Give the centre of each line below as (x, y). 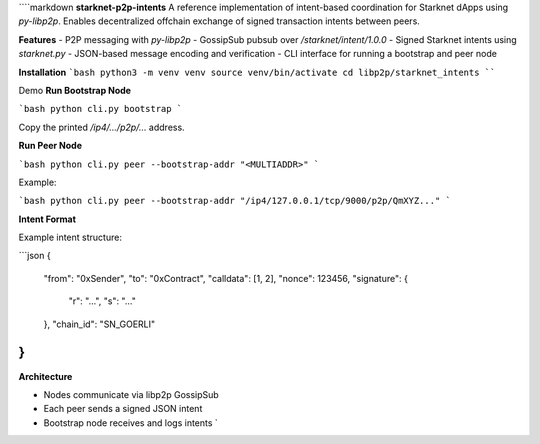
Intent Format (47, 219)
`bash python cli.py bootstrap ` (100, 109)
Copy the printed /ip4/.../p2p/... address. (101, 127)
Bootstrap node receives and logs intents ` (131, 422)
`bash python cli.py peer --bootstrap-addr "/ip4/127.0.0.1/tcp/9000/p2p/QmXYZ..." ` (235, 201)
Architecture (45, 376)
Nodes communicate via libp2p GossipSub (131, 394)
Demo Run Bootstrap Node (75, 90)
